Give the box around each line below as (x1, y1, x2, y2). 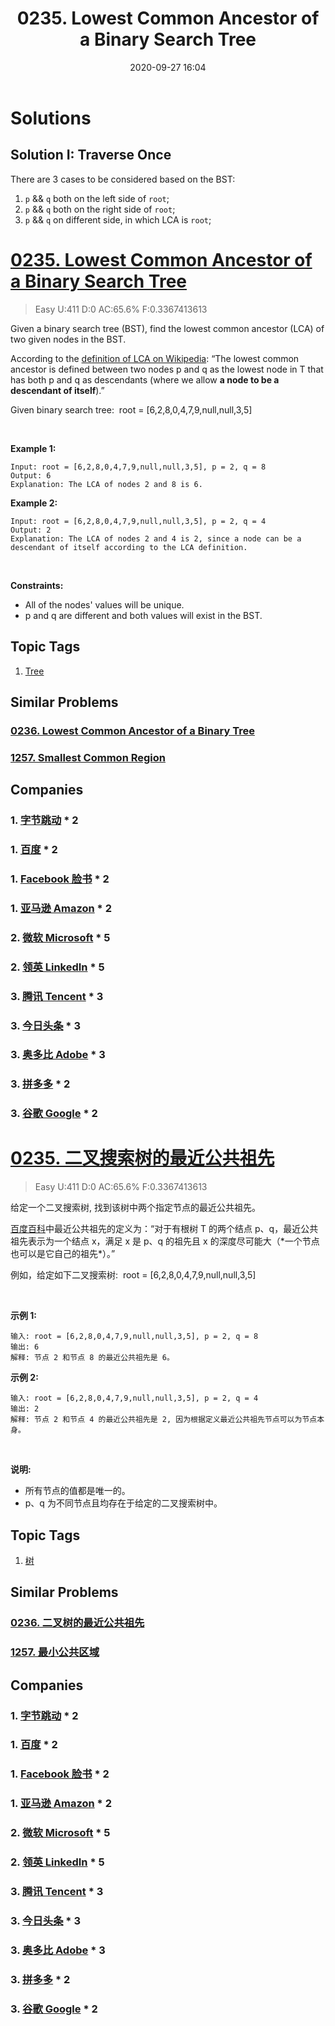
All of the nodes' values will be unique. (24, 598, 185, 611)
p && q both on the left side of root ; (24, 192, 170, 204)
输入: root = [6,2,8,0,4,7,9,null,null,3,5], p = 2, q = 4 (10, 1393, 259, 1404)
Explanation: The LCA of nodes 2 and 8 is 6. (10, 479, 203, 489)
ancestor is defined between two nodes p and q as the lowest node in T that (10, 363, 324, 375)
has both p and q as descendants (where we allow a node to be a (10, 373, 280, 386)
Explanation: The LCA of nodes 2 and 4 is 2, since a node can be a (10, 533, 302, 544)
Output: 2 (10, 525, 52, 535)
